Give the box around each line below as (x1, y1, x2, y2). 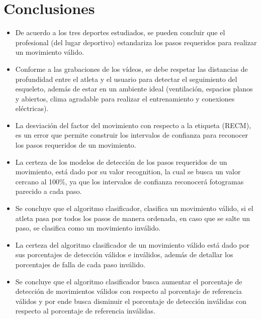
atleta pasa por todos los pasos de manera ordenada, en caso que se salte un (15, 212, 250, 223)
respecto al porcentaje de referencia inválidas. (15, 305, 155, 316)
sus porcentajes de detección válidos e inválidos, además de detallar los (15, 249, 233, 260)
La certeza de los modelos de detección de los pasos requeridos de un (15, 156, 227, 167)
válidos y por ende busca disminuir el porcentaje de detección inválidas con (15, 295, 247, 306)
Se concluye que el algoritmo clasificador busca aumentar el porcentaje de (15, 276, 242, 286)
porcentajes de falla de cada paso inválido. (15, 259, 145, 269)
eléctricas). (15, 103, 49, 114)
